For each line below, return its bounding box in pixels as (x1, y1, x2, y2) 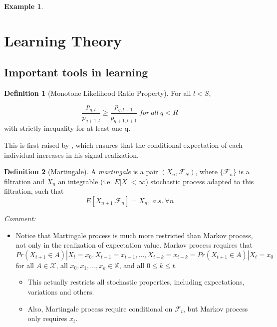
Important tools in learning (4, 64, 148, 80)
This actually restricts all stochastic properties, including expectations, (27, 277, 245, 287)
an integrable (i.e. (58, 176, 112, 186)
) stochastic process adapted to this (145, 176, 254, 186)
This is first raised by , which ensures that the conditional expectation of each (4, 139, 243, 150)
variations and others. (27, 286, 94, 297)
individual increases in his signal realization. (4, 149, 139, 160)
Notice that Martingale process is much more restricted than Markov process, (15, 230, 253, 240)
